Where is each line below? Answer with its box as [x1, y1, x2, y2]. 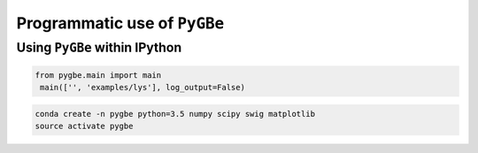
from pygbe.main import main [35, 70, 162, 80]
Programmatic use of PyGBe [16, 13, 225, 33]
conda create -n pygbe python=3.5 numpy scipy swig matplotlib [35, 109, 316, 119]
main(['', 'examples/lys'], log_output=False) [40, 82, 245, 93]
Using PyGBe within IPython [16, 40, 182, 56]
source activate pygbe [35, 121, 134, 132]
